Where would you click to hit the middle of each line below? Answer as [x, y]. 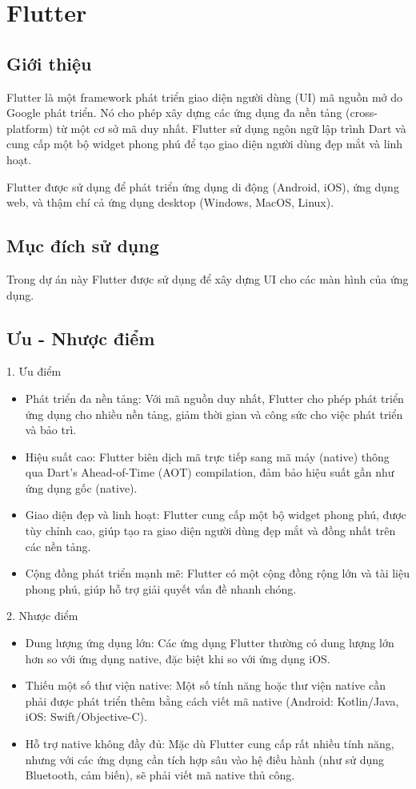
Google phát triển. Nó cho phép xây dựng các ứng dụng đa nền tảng [174, 113]
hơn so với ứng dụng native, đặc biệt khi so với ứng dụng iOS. [178, 658]
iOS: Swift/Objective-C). [86, 717]
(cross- [362, 113]
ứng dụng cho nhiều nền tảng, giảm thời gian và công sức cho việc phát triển [214, 414]
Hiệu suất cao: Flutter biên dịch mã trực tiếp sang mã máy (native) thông [207, 456]
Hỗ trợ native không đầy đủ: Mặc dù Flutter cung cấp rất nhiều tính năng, [210, 744]
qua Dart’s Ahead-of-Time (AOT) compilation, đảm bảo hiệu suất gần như [210, 472]
